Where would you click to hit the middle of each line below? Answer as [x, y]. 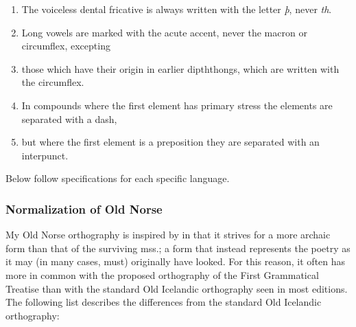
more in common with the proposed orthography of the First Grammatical [162, 274]
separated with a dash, [69, 119]
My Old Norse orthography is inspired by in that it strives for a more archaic [168, 235]
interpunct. [45, 155]
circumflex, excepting [66, 46]
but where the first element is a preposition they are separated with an [170, 142]
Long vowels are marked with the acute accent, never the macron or [164, 32]
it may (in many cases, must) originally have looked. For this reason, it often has [176, 261]
